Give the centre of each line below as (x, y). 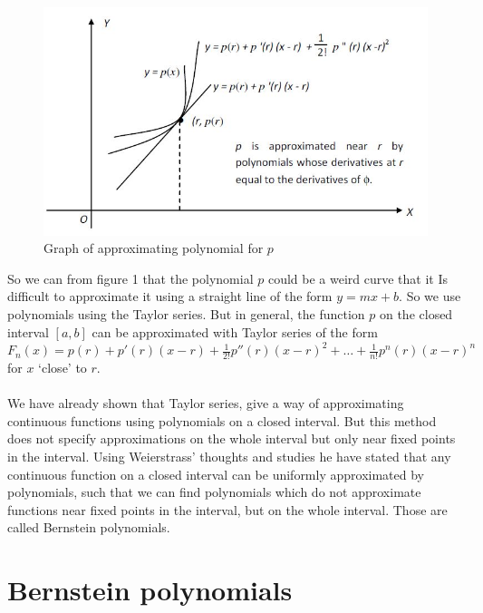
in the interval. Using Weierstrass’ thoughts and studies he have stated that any (229, 457)
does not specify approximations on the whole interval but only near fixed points (232, 438)
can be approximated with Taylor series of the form (235, 331)
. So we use (430, 296)
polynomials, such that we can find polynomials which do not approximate (214, 492)
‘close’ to (63, 368)
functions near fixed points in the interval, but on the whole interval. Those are (227, 509)
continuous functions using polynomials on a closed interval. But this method (222, 420)
